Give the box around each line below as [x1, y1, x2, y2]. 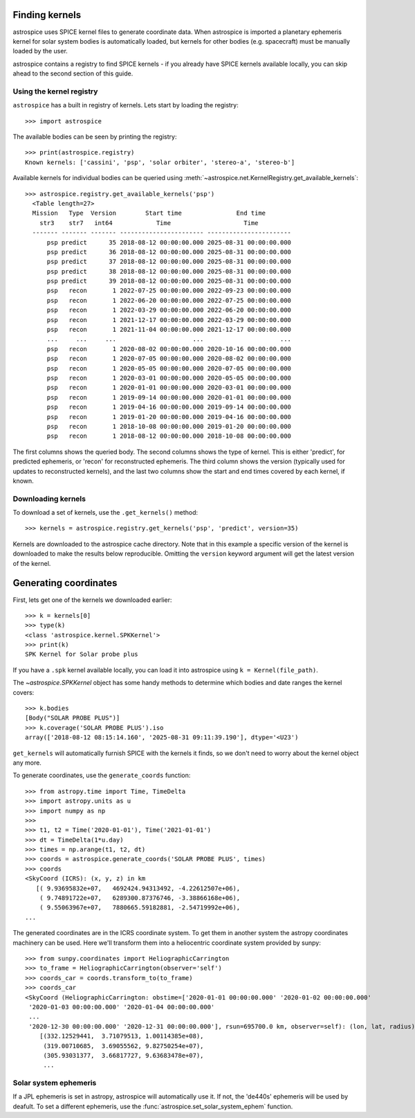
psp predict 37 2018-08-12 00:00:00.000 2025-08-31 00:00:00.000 [46, 258, 292, 266]
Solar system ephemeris [12, 1078, 97, 1088]
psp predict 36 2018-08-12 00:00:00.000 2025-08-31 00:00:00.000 [46, 248, 292, 256]
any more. [12, 758, 41, 767]
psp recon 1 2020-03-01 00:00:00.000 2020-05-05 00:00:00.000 [46, 374, 292, 382]
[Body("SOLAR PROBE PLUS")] [25, 714, 120, 722]
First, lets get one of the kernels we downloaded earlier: [12, 596, 172, 604]
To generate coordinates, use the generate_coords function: [12, 771, 191, 779]
